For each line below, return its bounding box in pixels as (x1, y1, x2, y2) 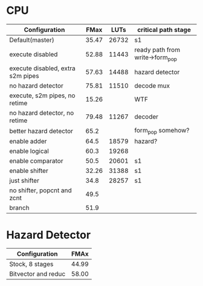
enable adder (9, 137, 47, 146)
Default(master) (9, 36, 54, 44)
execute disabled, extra (9, 64, 76, 73)
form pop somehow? (134, 126, 190, 136)
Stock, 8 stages (9, 260, 54, 268)
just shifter (9, 177, 39, 185)
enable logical (9, 147, 50, 155)
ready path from (134, 45, 180, 54)
